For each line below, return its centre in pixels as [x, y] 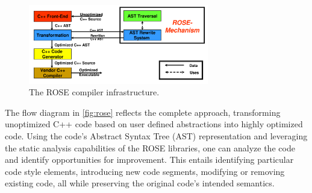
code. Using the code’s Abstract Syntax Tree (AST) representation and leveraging [156, 136]
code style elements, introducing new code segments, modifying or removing [145, 171]
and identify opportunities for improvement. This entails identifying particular [149, 160]
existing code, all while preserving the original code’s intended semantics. [140, 183]
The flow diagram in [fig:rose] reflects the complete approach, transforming [143, 112]
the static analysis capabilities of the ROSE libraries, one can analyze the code [150, 147]
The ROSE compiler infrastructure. [94, 92]
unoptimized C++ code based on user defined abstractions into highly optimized [154, 124]
